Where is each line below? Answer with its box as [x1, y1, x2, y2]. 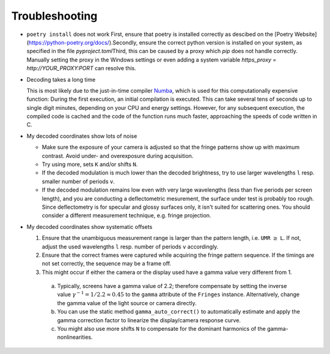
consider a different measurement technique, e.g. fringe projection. [42, 212, 211, 219]
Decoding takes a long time [26, 76, 96, 83]
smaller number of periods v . [42, 178, 116, 185]
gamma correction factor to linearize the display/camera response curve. [57, 316, 241, 323]
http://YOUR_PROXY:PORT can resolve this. [26, 65, 137, 72]
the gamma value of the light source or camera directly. [57, 299, 197, 306]
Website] [294, 31, 317, 38]
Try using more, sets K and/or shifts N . [42, 161, 138, 168]
